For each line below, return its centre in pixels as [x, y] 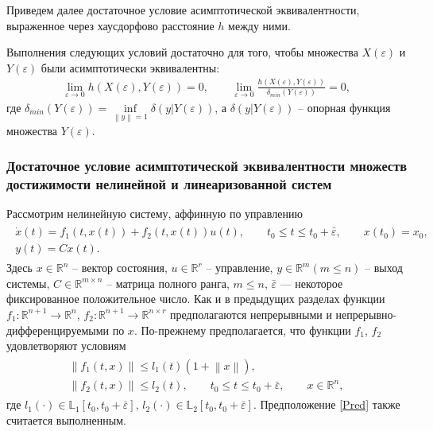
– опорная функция [344, 107]
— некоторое [311, 283]
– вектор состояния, [120, 268]
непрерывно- [366, 314]
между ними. [259, 25]
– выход [383, 268]
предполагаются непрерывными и [251, 314]
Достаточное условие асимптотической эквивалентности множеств [207, 166]
